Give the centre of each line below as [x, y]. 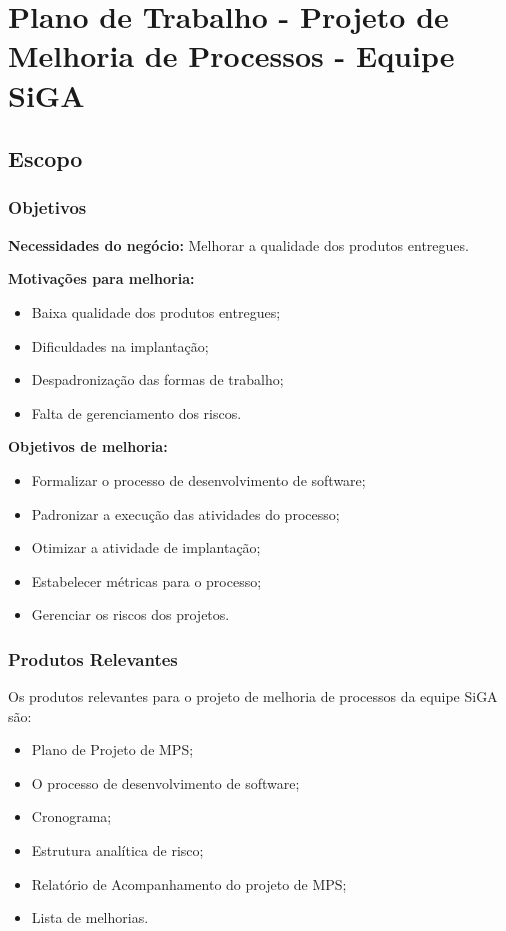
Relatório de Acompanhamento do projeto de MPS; [189, 883]
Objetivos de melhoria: [88, 446]
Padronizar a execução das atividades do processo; [185, 513]
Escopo [45, 158]
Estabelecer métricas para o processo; [146, 580]
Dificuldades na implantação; [120, 345]
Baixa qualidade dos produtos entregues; [156, 311]
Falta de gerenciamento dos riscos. [136, 412]
